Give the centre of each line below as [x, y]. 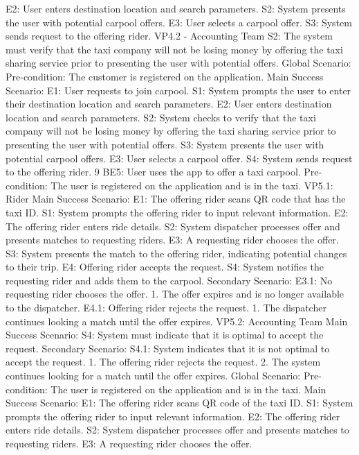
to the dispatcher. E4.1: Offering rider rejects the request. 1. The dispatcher [166, 308]
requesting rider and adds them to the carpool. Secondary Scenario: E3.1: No [169, 280]
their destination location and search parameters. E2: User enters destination [169, 104]
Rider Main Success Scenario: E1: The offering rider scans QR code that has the [176, 199]
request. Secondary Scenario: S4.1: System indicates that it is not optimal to [168, 348]
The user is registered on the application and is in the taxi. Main [188, 389]
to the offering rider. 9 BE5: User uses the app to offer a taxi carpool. [153, 172]
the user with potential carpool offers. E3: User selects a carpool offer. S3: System [179, 22]
